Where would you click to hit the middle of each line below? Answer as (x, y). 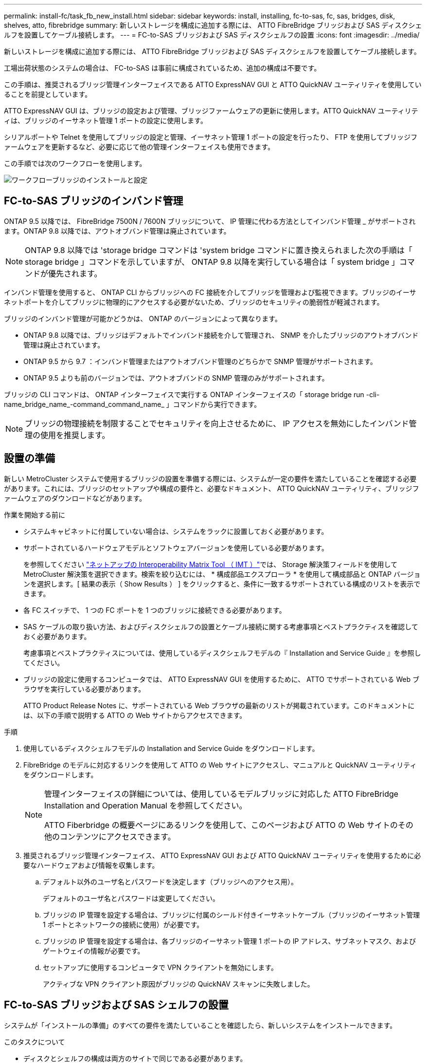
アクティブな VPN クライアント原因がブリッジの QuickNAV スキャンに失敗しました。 (178, 984)
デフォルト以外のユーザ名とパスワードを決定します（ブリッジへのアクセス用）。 (170, 881)
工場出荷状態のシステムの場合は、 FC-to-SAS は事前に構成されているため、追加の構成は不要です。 (162, 68)
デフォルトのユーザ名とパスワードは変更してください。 (131, 898)
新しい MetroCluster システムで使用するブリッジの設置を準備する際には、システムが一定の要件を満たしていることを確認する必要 (210, 478)
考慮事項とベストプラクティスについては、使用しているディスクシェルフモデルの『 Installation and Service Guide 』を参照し (222, 653)
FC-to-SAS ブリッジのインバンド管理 (94, 201)
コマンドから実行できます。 (217, 404)
